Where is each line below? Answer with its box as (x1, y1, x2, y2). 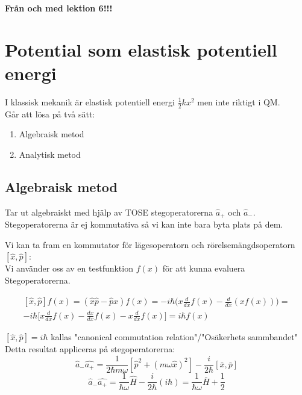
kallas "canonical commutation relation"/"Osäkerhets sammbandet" (51, 331, 298, 343)
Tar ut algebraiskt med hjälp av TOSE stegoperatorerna (5, 205, 213, 218)
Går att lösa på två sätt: (5, 107, 95, 120)
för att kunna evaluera (162, 262, 245, 275)
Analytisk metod (19, 148, 81, 160)
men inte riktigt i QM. (197, 95, 280, 108)
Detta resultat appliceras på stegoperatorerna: (5, 343, 175, 355)
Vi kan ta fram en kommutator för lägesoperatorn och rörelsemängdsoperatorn (5, 238, 295, 250)
